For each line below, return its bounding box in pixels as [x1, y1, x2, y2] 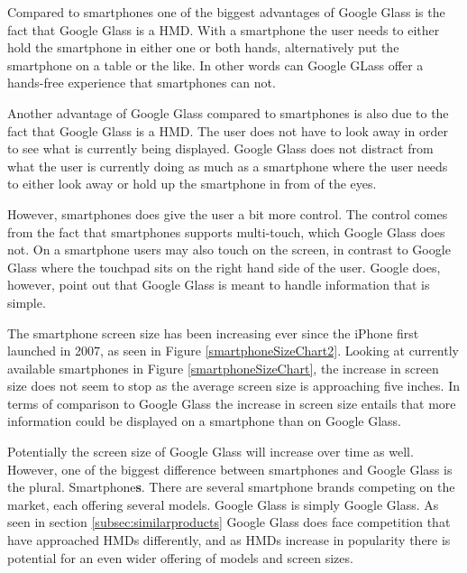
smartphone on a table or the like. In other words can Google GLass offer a [7, 55, 424, 74]
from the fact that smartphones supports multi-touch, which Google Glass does [7, 222, 445, 241]
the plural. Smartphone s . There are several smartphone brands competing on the [7, 477, 455, 496]
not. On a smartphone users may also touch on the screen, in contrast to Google [7, 240, 451, 259]
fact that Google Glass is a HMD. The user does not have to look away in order [7, 121, 448, 140]
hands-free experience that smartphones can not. [7, 73, 276, 92]
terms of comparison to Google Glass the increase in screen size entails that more [7, 393, 456, 412]
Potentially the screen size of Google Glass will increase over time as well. [7, 442, 414, 461]
